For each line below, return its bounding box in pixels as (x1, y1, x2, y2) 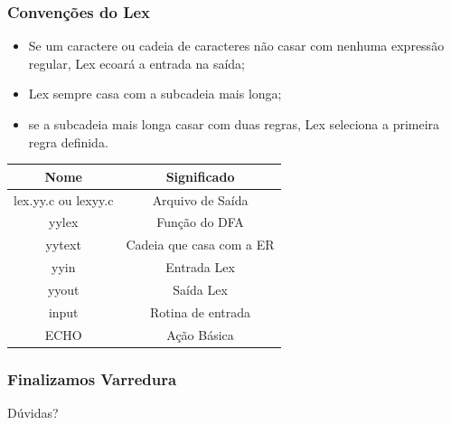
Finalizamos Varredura (7, 367, 177, 390)
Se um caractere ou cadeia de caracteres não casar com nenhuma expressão (28, 36, 445, 55)
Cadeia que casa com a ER (126, 235, 275, 254)
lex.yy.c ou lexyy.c (14, 190, 114, 209)
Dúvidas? (7, 402, 59, 421)
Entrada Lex (165, 258, 235, 277)
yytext (45, 235, 81, 254)
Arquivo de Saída (152, 190, 249, 209)
